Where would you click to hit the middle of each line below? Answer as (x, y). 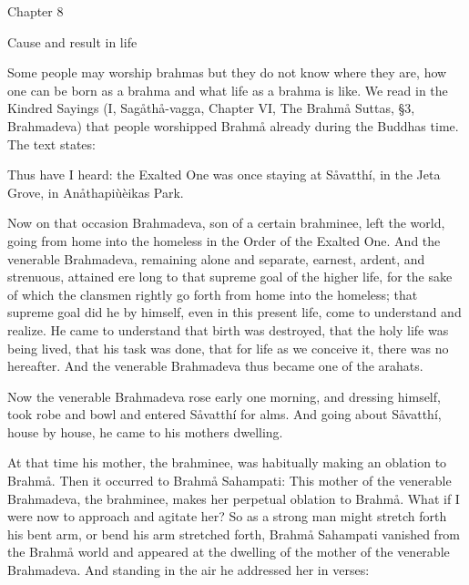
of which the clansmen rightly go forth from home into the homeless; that (213, 294)
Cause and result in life (72, 41)
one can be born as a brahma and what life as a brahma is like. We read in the (228, 90)
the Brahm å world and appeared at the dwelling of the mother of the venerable (229, 552)
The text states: (51, 144)
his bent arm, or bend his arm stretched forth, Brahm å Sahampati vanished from (234, 534)
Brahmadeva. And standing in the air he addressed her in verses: (189, 570)
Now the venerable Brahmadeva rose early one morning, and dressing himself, (224, 396)
